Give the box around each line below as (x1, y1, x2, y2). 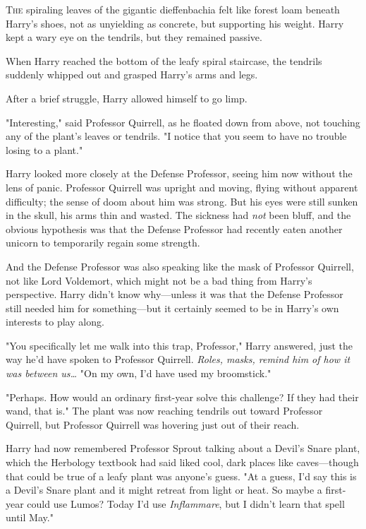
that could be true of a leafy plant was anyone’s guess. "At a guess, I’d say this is (6, 468, 357, 483)
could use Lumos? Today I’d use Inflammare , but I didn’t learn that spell (27, 496, 345, 511)
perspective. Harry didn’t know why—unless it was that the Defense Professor (6, 287, 343, 302)
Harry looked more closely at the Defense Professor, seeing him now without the (6, 166, 353, 181)
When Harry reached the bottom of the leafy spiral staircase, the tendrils (6, 53, 322, 68)
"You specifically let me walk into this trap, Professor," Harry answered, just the (6, 338, 353, 352)
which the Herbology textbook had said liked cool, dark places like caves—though (6, 455, 359, 470)
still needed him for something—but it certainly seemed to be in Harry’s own (6, 300, 339, 315)
